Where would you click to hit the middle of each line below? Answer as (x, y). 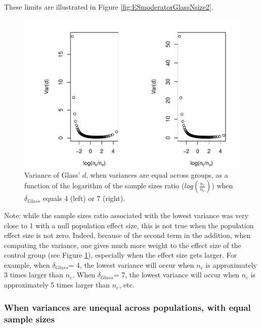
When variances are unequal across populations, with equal (127, 307)
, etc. (127, 285)
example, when (27, 264)
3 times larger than (34, 275)
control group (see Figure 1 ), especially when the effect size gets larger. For (121, 255)
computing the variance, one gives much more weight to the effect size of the (123, 245)
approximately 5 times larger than (57, 285)
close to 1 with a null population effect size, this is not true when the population (129, 225)
